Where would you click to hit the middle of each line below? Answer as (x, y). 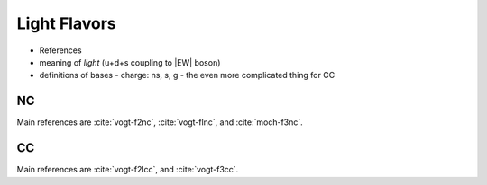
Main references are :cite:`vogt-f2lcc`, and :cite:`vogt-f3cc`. (128, 170)
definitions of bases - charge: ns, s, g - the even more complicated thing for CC (187, 75)
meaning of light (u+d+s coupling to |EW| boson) (130, 62)
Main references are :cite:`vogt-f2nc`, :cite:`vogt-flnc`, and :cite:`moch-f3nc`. (160, 122)
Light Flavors (66, 23)
